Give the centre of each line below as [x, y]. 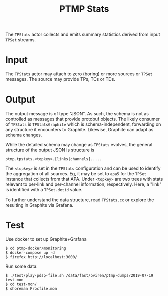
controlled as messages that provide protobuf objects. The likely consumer [83, 119]
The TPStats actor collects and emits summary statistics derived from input [83, 34]
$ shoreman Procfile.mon [31, 289]
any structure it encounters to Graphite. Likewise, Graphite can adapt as [79, 130]
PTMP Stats [84, 9]
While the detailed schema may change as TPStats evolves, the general [79, 145]
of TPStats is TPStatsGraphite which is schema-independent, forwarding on [83, 124]
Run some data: [21, 266]
